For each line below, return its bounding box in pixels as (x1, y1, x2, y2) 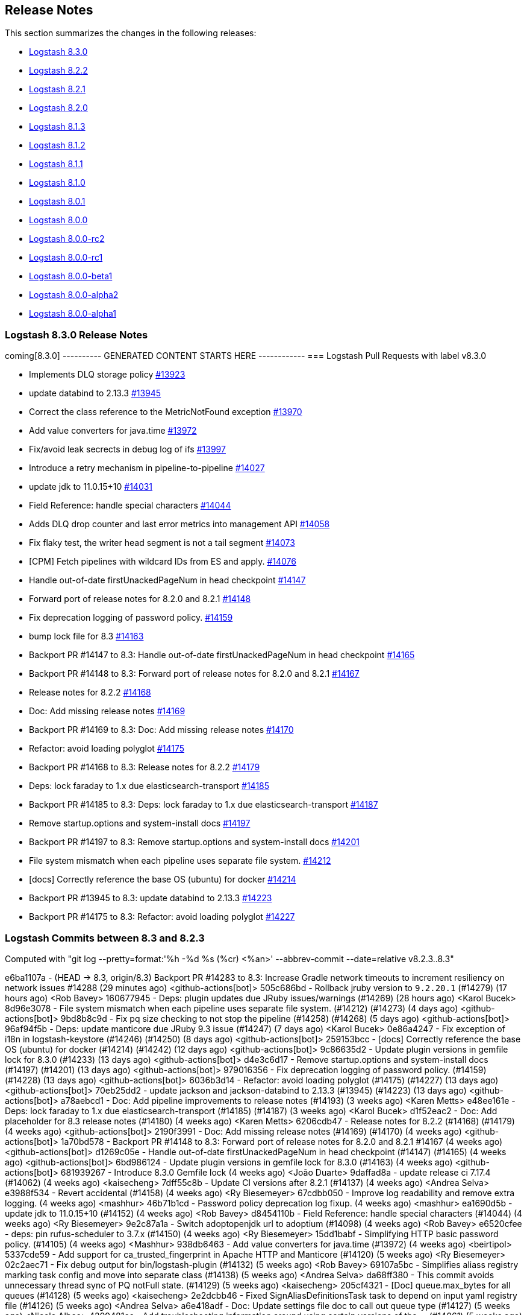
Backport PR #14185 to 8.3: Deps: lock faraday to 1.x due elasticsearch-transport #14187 (29, 799, 378, 810)
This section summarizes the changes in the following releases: (5, 28, 257, 39)
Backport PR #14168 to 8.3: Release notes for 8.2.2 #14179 (29, 762, 260, 773)
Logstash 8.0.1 (29, 196, 86, 207)
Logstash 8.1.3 (29, 121, 86, 132)
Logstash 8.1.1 (29, 159, 83, 170)
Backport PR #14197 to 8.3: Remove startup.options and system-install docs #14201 (29, 837, 360, 848)
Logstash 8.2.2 (29, 65, 88, 76)
